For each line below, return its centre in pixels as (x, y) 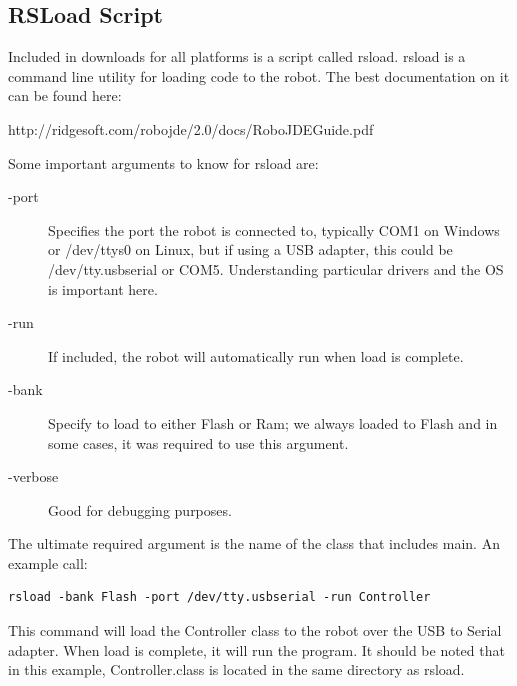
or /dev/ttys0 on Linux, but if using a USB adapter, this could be (250, 249)
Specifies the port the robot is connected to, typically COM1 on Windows (274, 229)
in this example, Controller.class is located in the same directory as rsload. (236, 669)
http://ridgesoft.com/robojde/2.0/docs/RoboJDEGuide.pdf (191, 128)
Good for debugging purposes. (140, 509)
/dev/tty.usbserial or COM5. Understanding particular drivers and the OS (276, 268)
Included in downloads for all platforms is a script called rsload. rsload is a (237, 56)
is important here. (103, 288)
